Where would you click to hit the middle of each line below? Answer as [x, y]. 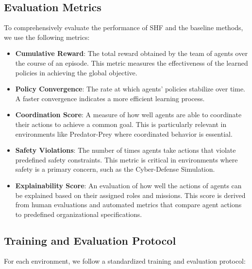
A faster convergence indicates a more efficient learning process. [110, 98]
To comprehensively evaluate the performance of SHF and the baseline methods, [124, 27]
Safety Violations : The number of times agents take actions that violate [126, 150]
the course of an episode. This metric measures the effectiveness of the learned [132, 63]
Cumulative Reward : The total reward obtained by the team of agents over [131, 53]
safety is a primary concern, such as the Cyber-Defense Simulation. [115, 169]
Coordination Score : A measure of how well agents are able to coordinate [128, 115]
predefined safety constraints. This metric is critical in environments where [126, 159]
